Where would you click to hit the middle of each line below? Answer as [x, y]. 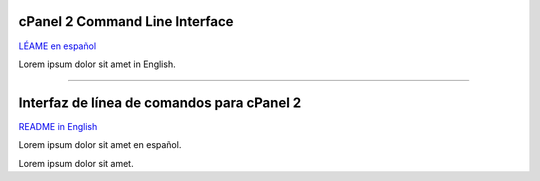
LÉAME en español [57, 46]
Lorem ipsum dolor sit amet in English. [97, 64]
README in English [58, 126]
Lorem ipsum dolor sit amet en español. [100, 145]
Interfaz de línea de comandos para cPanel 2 [160, 102]
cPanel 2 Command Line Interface [126, 21]
